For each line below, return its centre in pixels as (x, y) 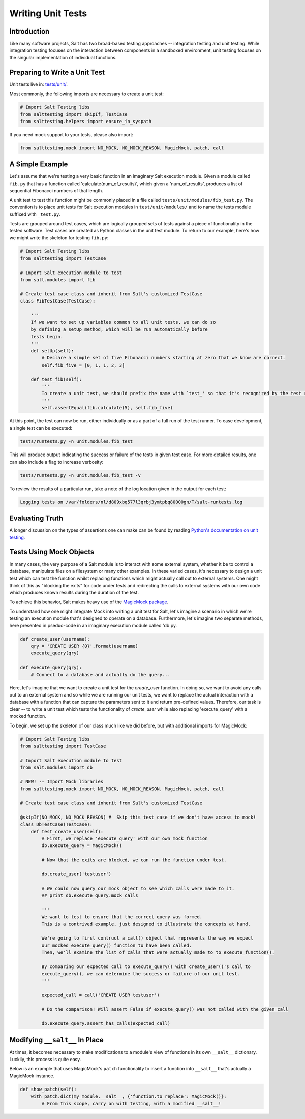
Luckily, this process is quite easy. (45, 1060)
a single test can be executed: (41, 428)
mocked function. (28, 716)
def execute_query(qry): (51, 668)
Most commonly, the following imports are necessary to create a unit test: (86, 94)
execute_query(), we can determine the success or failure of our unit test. (141, 974)
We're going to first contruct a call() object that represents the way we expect (147, 938)
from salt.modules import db (56, 767)
